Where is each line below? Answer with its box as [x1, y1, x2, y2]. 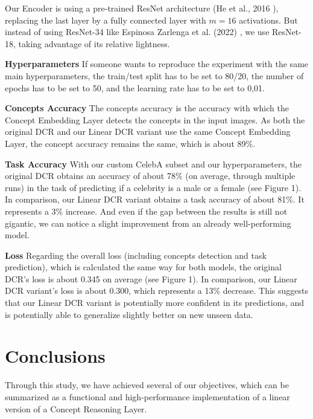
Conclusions [5, 343, 106, 368]
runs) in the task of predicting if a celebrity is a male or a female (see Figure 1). [5, 181, 302, 193]
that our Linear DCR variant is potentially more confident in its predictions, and [5, 296, 305, 309]
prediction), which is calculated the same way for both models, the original [5, 261, 282, 273]
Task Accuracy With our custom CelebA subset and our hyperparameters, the [5, 157, 302, 170]
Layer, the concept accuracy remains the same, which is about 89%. [5, 137, 256, 149]
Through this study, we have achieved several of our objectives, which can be [5, 378, 289, 391]
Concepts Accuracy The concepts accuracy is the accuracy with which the [5, 102, 289, 114]
